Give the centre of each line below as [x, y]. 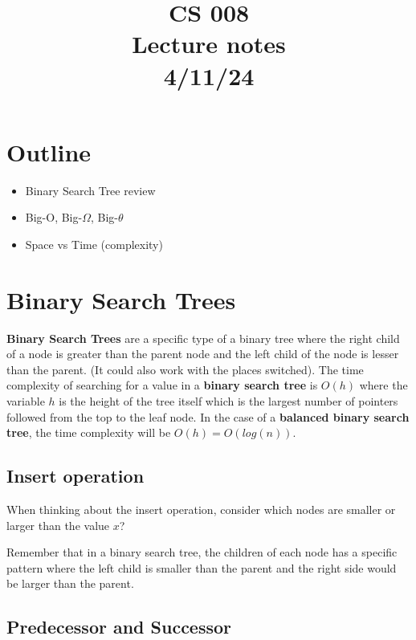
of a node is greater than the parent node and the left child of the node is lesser [203, 354]
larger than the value [58, 525]
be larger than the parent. [70, 583]
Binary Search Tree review [90, 190]
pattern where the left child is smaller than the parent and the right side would [202, 567]
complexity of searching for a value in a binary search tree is [162, 385]
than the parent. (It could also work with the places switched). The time [185, 369]
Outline [49, 151]
